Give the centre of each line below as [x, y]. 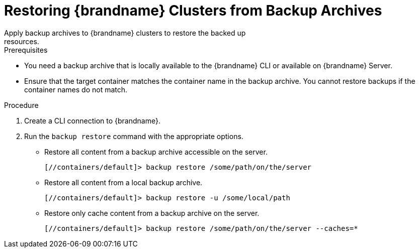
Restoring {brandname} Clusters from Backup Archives [193, 11]
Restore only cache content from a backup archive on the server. [152, 213]
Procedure [21, 105]
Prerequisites [26, 50]
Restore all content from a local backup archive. [123, 182]
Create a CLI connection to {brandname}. [92, 120]
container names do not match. [76, 89]
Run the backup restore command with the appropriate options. [134, 136]
